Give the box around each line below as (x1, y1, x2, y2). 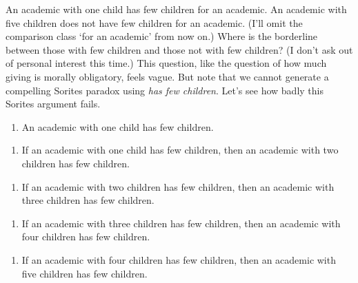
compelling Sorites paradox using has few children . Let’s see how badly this (6, 83, 324, 97)
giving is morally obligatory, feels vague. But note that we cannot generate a (6, 69, 329, 83)
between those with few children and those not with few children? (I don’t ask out (6, 42, 353, 56)
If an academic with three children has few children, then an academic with (21, 216, 341, 230)
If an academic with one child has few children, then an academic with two (21, 143, 339, 157)
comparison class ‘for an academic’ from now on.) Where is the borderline (6, 29, 318, 43)
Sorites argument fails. (6, 96, 101, 111)
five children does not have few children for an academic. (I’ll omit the (6, 15, 303, 30)
